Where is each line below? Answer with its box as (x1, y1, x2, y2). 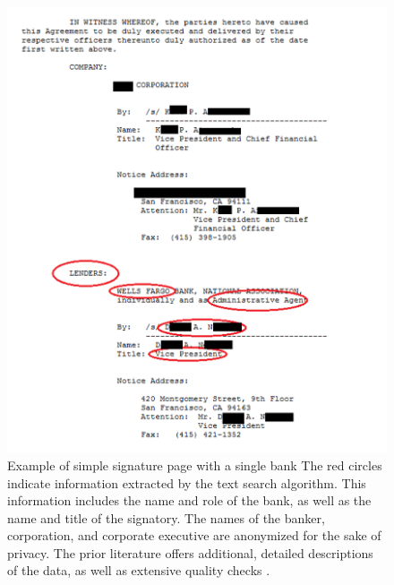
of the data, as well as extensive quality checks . (7, 561, 270, 580)
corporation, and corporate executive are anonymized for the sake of (7, 526, 381, 545)
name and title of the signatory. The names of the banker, (7, 508, 325, 527)
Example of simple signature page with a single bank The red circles (7, 455, 382, 474)
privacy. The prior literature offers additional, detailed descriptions (7, 543, 373, 562)
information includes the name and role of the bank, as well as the (7, 491, 372, 510)
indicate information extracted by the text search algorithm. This (7, 473, 366, 492)
